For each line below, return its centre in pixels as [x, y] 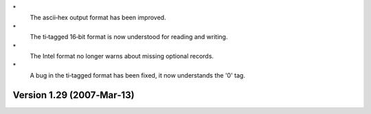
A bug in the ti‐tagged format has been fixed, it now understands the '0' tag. [137, 75]
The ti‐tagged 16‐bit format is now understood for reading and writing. [129, 37]
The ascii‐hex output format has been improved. [98, 18]
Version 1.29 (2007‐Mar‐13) [74, 95]
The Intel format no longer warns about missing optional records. [122, 56]
